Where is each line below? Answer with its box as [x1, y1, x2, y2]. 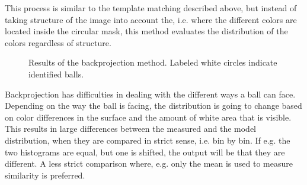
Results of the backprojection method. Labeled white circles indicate [28, 56, 277, 69]
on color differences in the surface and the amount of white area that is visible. [5, 111, 292, 123]
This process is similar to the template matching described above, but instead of [5, 2, 297, 14]
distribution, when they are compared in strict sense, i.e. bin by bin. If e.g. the [5, 134, 290, 146]
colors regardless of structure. [5, 36, 111, 48]
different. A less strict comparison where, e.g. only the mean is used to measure [5, 157, 293, 170]
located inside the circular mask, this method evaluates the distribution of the [5, 25, 288, 37]
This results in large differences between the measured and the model [5, 122, 256, 135]
